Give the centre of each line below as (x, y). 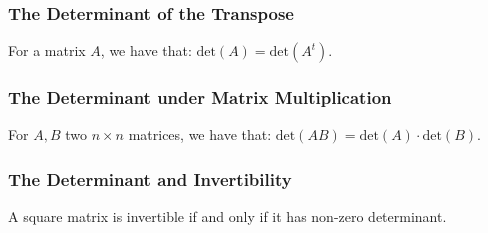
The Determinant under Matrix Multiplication (200, 97)
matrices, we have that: (200, 134)
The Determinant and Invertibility (150, 178)
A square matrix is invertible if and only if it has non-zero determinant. (227, 216)
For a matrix (47, 50)
